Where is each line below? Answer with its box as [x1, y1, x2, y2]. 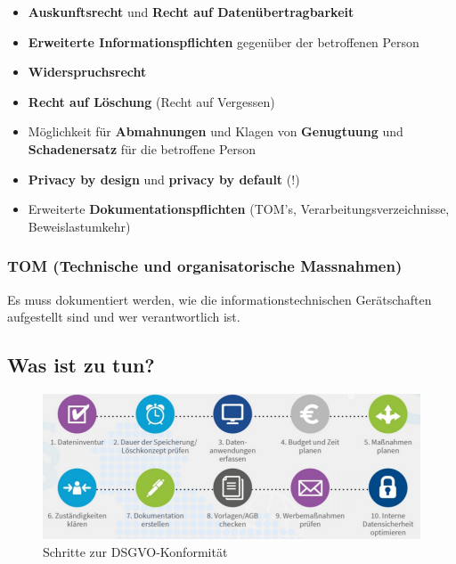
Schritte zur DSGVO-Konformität [43, 542, 228, 560]
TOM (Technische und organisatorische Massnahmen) [7, 255, 403, 277]
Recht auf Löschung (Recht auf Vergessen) [28, 92, 275, 110]
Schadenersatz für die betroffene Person [28, 139, 256, 158]
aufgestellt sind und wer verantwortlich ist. [7, 307, 240, 326]
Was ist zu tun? [7, 351, 155, 379]
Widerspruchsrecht [28, 62, 147, 81]
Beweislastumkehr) [28, 217, 131, 235]
